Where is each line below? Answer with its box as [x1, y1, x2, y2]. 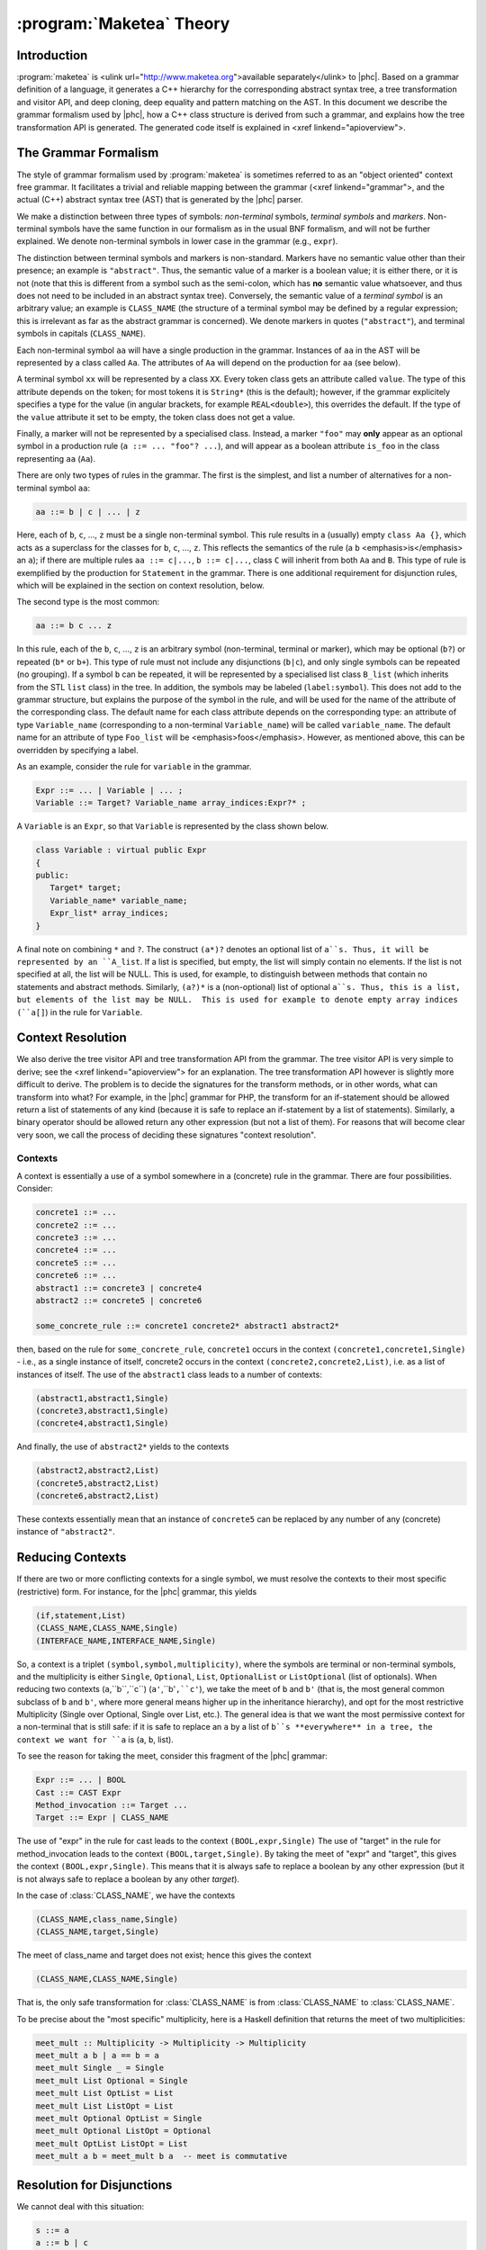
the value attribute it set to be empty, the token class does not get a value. [16, 411, 296, 422]
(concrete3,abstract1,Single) [35, 1405, 169, 1416]
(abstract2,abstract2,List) [35, 1465, 159, 1476]
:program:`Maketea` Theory [16, 13, 230, 33]
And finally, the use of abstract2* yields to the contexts [16, 1441, 229, 1453]
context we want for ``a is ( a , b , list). [16, 1733, 175, 1745]
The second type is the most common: [16, 597, 160, 607]
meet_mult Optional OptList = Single [35, 2113, 202, 2124]
